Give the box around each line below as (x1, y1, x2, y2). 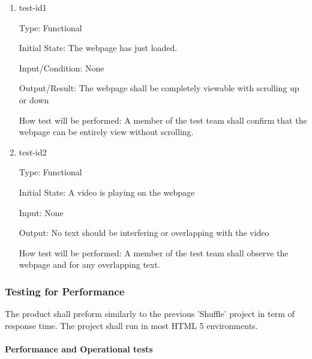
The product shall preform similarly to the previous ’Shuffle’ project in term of (5, 307, 295, 320)
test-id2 (19, 145, 47, 158)
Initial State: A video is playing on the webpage (19, 186, 195, 198)
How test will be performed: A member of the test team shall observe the (19, 246, 289, 259)
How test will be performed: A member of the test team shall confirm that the (19, 113, 307, 126)
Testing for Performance (5, 283, 125, 298)
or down (19, 93, 49, 106)
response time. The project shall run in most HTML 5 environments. (5, 319, 258, 331)
